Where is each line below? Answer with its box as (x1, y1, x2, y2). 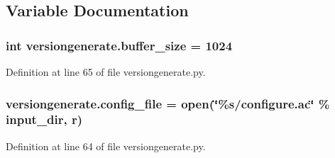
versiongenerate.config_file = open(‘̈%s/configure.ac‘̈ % (6, 94, 330, 112)
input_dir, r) (6, 111, 83, 128)
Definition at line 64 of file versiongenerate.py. (6, 138, 206, 153)
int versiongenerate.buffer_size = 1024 (6, 36, 233, 54)
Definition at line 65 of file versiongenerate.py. (6, 64, 206, 79)
